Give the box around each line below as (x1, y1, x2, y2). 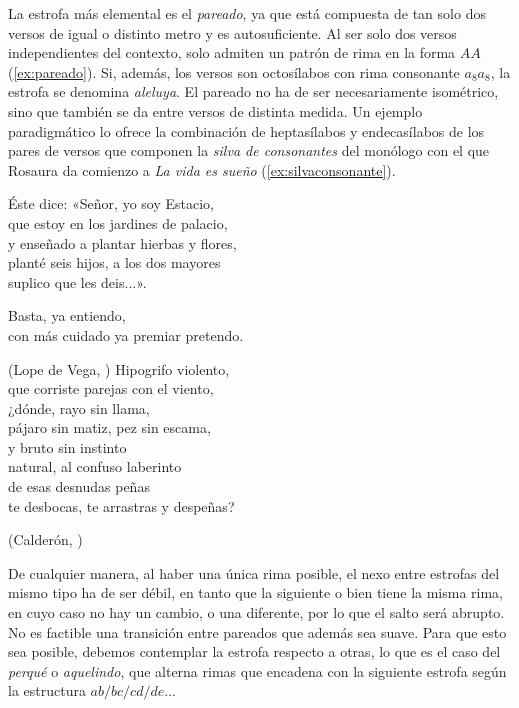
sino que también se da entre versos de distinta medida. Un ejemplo (8, 100, 423, 121)
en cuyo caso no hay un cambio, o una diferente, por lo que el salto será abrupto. (8, 602, 505, 623)
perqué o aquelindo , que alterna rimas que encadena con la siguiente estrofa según (8, 660, 507, 681)
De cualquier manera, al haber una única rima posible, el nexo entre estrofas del (8, 562, 500, 583)
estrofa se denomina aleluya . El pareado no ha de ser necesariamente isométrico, (8, 81, 499, 102)
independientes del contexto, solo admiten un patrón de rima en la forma (8, 42, 456, 63)
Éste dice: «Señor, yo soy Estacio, (8, 193, 214, 214)
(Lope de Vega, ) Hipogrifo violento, (8, 358, 230, 379)
